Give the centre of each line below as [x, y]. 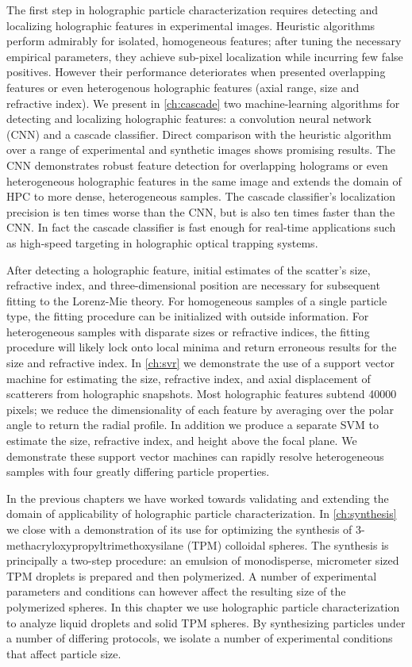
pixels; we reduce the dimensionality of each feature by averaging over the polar [200, 409]
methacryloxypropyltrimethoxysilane [95, 544]
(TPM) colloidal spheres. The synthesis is [288, 544]
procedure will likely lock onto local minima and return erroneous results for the [202, 347]
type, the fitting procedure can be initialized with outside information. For [188, 316]
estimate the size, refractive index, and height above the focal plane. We [182, 441]
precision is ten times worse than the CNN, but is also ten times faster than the [201, 211]
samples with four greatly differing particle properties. [138, 471]
